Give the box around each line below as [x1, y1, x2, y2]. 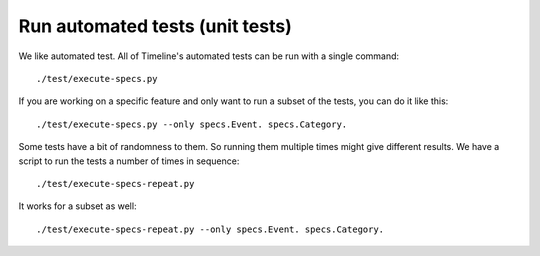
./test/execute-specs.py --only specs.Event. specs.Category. [36, 118, 348, 130]
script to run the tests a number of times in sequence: [18, 155, 240, 167]
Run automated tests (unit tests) [18, 15, 292, 37]
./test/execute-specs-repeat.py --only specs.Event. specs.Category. [36, 223, 385, 235]
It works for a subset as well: [18, 200, 137, 212]
